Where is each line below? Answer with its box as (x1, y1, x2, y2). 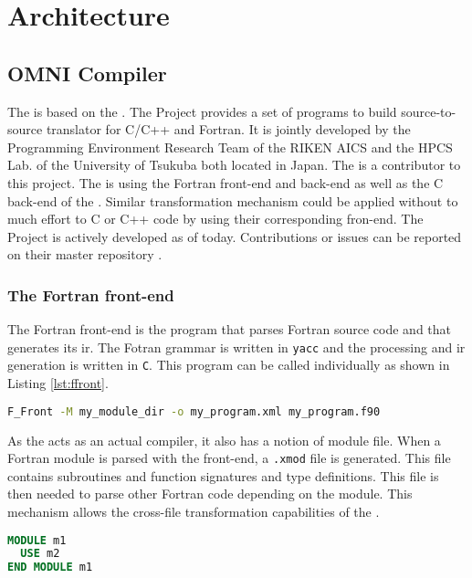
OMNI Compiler (7, 58, 167, 87)
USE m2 (20, 547, 60, 561)
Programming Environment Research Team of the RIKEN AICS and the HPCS (7, 137, 453, 156)
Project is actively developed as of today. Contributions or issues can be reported (7, 226, 462, 246)
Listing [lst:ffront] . (7, 373, 109, 393)
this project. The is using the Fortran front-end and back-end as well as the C (7, 173, 444, 192)
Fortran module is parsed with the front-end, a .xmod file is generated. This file (7, 448, 451, 468)
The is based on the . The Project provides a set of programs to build (7, 101, 397, 121)
